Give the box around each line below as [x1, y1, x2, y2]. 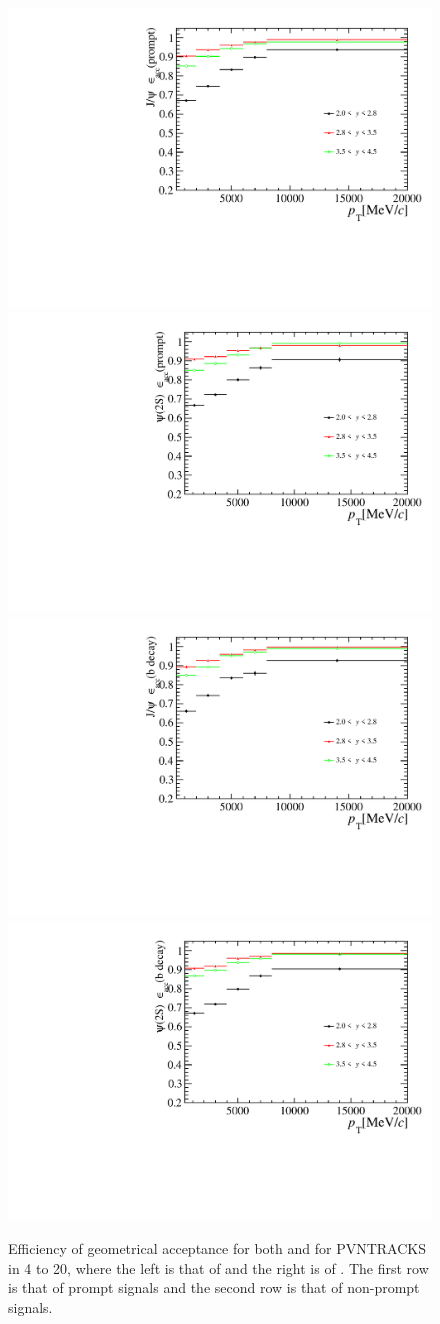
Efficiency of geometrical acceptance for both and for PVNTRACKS [8, 1238, 426, 1258]
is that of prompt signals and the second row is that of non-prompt [8, 1277, 420, 1298]
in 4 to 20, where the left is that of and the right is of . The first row [8, 1257, 429, 1278]
